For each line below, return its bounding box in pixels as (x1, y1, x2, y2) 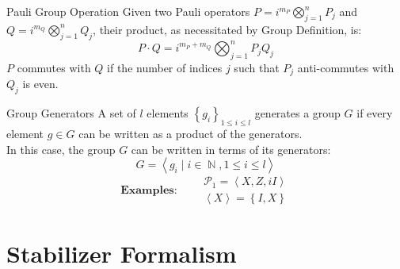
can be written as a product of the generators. (78, 125, 303, 141)
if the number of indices (107, 59, 223, 75)
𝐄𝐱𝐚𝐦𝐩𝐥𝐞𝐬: (120, 184, 177, 196)
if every (356, 105, 393, 121)
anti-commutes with (297, 59, 394, 75)
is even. (22, 75, 59, 92)
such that (234, 59, 280, 75)
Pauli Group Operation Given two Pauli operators (6, 3, 250, 19)
